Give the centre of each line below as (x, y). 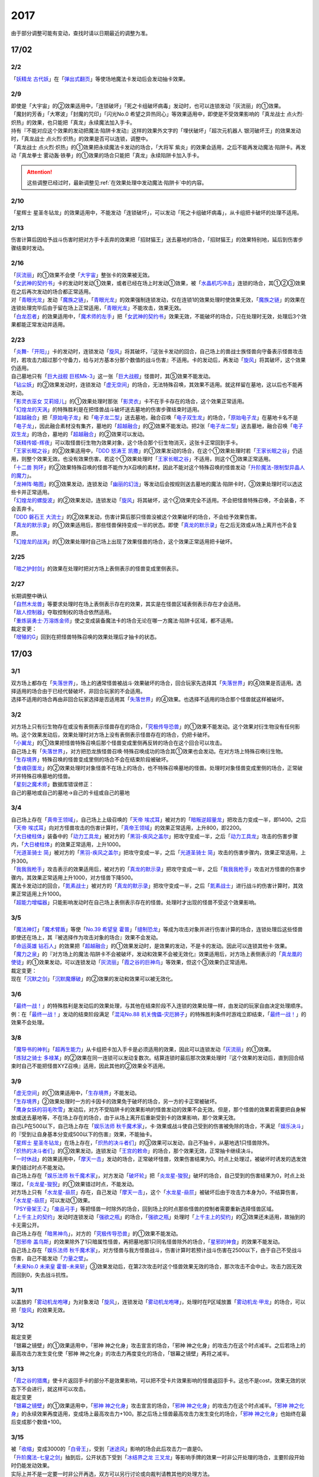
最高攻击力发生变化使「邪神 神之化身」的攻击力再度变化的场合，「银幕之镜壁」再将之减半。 (122, 1354)
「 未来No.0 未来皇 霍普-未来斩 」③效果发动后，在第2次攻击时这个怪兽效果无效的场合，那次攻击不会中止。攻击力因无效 (157, 1267)
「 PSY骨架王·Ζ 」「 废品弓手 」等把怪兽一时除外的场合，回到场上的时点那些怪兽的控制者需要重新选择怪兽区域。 (144, 1209)
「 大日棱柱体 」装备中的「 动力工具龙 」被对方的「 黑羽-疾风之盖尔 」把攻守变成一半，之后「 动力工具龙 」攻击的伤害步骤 (154, 836)
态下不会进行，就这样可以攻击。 (50, 1389)
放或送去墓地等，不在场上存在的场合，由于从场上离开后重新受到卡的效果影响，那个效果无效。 (125, 1118)
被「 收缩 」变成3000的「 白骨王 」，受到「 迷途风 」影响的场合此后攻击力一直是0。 (108, 1449)
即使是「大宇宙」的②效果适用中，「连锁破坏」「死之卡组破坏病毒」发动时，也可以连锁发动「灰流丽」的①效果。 (147, 106)
